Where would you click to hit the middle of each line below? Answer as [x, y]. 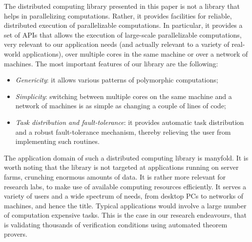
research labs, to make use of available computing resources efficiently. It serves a [125, 186]
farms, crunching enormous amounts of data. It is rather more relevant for [115, 176]
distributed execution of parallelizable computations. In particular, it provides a [123, 25]
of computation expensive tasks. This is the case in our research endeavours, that [125, 215]
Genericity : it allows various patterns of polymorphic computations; [117, 80]
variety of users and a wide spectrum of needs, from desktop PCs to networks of [124, 196]
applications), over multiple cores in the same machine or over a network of [135, 53]
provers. [16, 234]
